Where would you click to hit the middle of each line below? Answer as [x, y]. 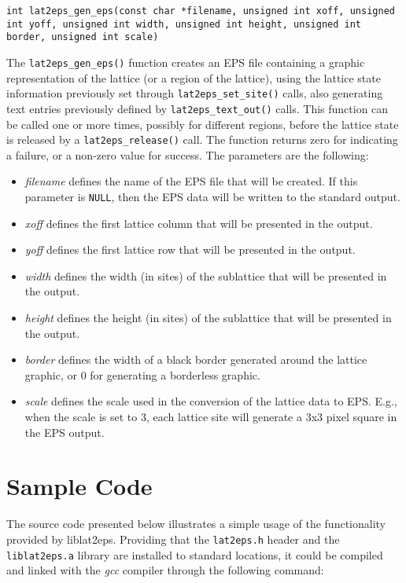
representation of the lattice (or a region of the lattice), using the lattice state [194, 77]
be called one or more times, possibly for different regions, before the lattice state [203, 124]
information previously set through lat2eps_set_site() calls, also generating [195, 93]
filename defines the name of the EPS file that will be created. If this [191, 181]
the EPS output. [65, 432]
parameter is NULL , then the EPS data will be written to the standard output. [212, 196]
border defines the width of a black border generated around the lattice [196, 359]
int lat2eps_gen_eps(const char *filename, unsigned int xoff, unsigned [201, 11]
